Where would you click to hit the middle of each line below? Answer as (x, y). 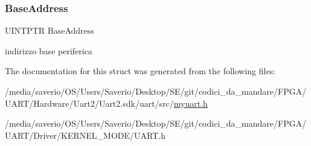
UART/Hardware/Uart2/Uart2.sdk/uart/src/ (89, 103)
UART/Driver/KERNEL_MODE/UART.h (85, 135)
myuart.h (191, 103)
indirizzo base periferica (49, 50)
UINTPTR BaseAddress (50, 30)
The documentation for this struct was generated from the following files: (140, 71)
